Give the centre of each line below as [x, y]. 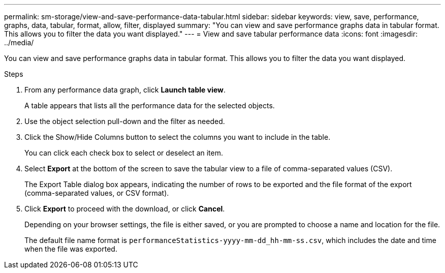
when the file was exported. [71, 249]
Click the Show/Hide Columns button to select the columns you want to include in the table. [178, 137]
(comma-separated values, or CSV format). [97, 193]
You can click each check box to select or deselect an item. [124, 153]
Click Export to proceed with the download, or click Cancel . [125, 209]
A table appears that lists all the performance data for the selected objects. [150, 105]
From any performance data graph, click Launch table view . [125, 90]
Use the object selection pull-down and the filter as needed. [125, 121]
